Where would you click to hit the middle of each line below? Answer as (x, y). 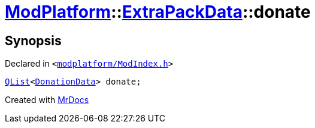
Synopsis (33, 40)
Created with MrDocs (47, 100)
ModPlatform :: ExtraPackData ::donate (158, 12)
